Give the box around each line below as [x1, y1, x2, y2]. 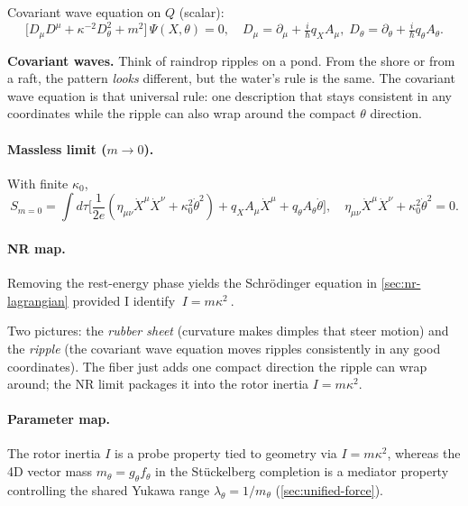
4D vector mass [7, 462, 93, 481]
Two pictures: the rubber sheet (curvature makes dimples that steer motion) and [7, 321, 449, 340]
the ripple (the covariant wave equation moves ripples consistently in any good [7, 338, 441, 357]
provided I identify [72, 290, 176, 309]
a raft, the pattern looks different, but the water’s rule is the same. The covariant [7, 69, 455, 87]
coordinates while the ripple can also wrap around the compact [7, 104, 356, 123]
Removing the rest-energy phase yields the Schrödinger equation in [7, 273, 378, 292]
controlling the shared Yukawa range [7, 480, 210, 499]
